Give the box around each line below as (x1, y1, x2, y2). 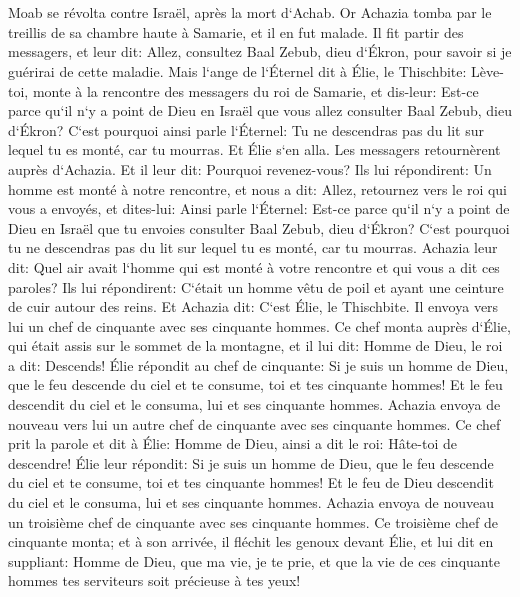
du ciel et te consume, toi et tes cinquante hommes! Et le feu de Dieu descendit (8, 472, 494, 493)
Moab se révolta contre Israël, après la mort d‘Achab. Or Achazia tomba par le (8, 2, 492, 23)
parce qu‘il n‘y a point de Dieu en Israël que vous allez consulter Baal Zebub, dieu (8, 100, 512, 121)
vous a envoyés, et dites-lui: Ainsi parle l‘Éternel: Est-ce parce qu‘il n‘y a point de (8, 198, 510, 219)
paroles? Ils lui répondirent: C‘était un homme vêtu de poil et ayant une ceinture (8, 276, 504, 297)
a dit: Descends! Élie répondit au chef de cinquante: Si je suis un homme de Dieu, (8, 354, 509, 375)
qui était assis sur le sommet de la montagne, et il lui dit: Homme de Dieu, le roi (8, 335, 503, 356)
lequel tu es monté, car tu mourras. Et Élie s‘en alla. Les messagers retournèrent (8, 139, 501, 160)
